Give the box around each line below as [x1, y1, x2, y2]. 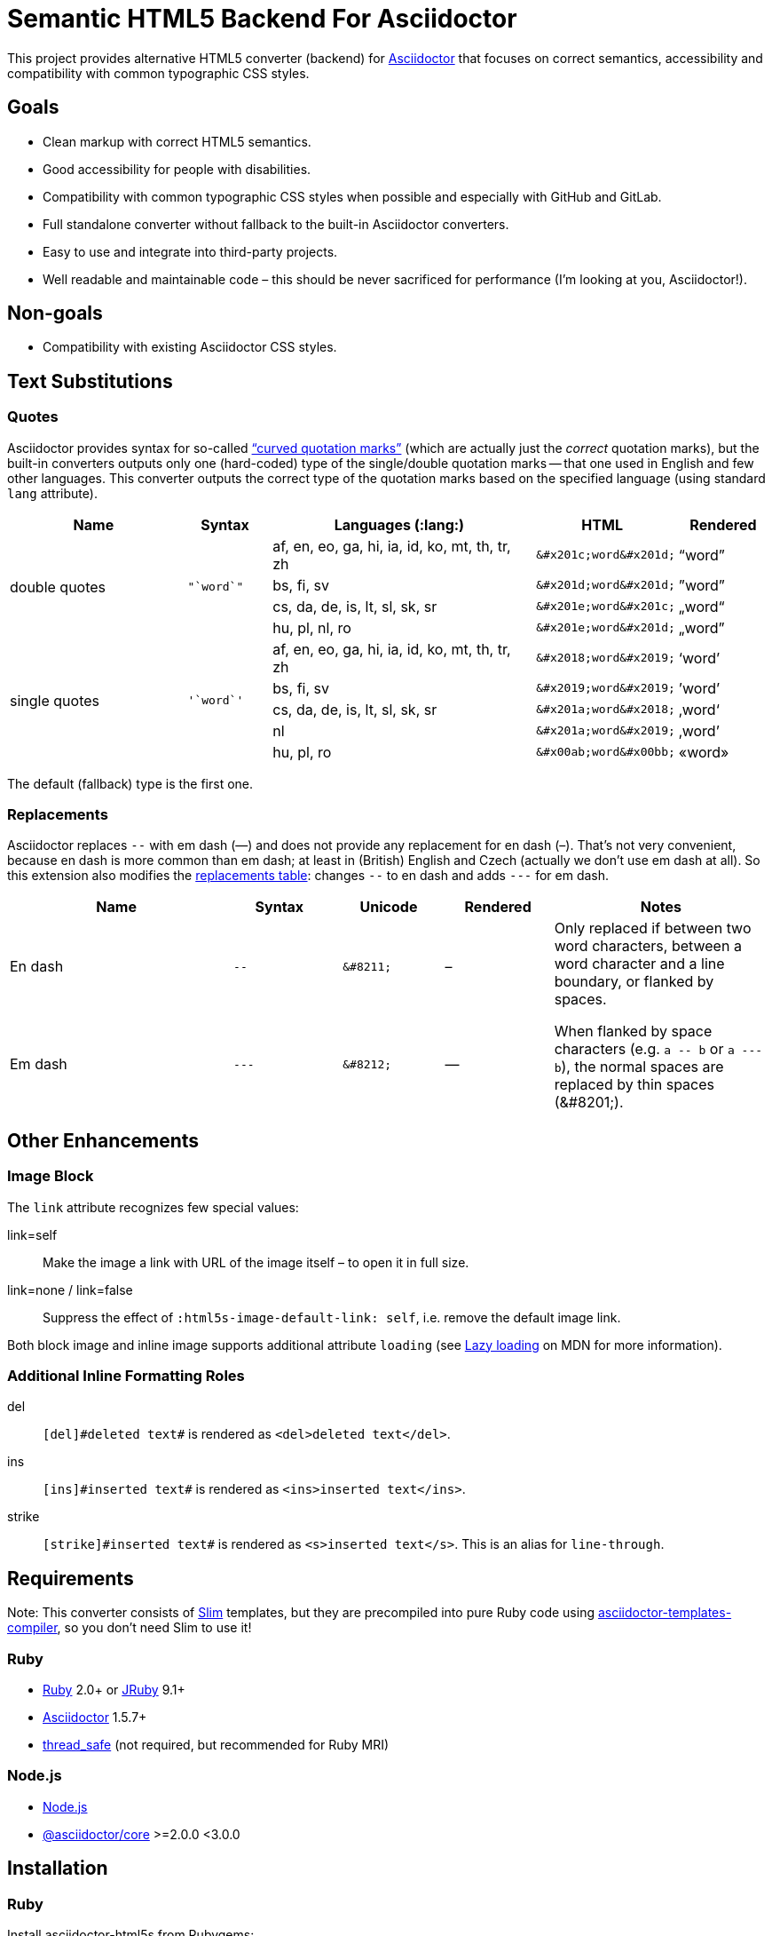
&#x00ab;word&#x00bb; [536, 745, 675, 759]
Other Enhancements [7, 1129, 200, 1152]
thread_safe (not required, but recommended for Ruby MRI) [43, 1736, 390, 1752]
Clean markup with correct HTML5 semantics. [43, 133, 311, 149]
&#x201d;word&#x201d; [536, 578, 675, 592]
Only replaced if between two [554, 919, 752, 938]
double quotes [10, 577, 106, 596]
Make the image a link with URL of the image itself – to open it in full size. [43, 1254, 469, 1270]
